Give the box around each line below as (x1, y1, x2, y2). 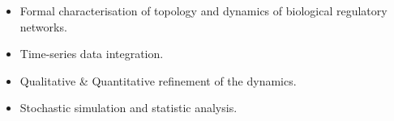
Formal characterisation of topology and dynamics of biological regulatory (19, 2, 388, 19)
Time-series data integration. (19, 45, 164, 62)
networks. (19, 18, 67, 35)
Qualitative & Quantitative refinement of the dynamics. (19, 72, 297, 89)
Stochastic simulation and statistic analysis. (19, 99, 238, 116)
